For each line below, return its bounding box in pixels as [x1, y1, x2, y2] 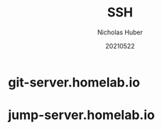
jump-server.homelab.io [8, 107, 155, 124]
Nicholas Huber [97, 28, 143, 36]
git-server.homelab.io [8, 74, 141, 90]
